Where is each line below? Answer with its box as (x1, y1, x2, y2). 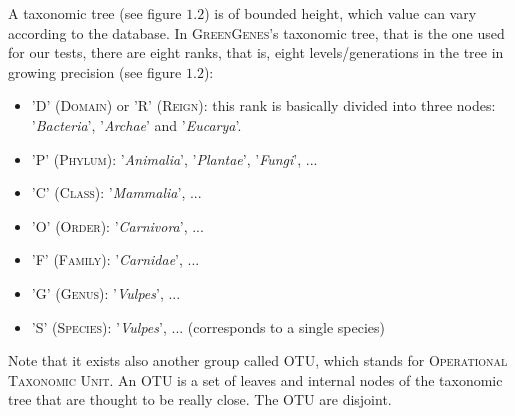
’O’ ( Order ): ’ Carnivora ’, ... (31, 215, 204, 236)
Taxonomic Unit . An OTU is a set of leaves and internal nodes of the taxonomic (8, 369, 503, 390)
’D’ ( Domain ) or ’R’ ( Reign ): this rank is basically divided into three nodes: (31, 95, 496, 116)
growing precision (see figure (8, 61, 182, 82)
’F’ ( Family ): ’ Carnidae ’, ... (31, 249, 200, 270)
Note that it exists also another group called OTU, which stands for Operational (8, 350, 508, 371)
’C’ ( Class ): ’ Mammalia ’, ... (31, 182, 202, 203)
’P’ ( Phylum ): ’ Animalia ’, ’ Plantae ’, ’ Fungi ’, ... (31, 148, 318, 169)
